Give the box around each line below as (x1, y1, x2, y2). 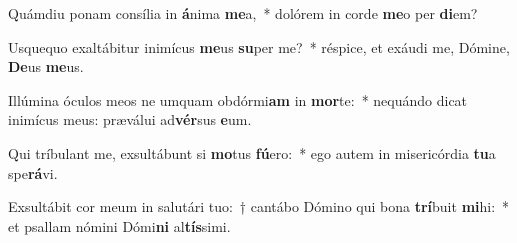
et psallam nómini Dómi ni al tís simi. (8, 215, 231, 236)
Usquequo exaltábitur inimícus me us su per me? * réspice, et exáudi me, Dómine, (8, 36, 510, 57)
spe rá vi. (8, 162, 58, 183)
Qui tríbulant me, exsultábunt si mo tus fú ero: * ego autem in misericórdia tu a (8, 142, 496, 163)
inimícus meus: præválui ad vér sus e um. (8, 109, 252, 130)
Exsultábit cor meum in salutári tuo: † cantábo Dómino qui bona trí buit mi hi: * (8, 196, 510, 217)
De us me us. (8, 56, 84, 77)
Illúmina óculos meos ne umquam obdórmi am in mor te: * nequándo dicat (8, 89, 468, 110)
